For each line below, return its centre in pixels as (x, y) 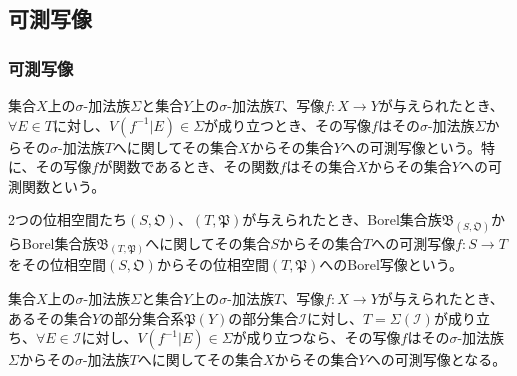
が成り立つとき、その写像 (288, 124)
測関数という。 (57, 185)
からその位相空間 (212, 264)
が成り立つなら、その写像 (316, 337)
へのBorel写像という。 (391, 264)
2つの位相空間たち (67, 219)
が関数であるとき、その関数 (189, 166)
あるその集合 (50, 317)
